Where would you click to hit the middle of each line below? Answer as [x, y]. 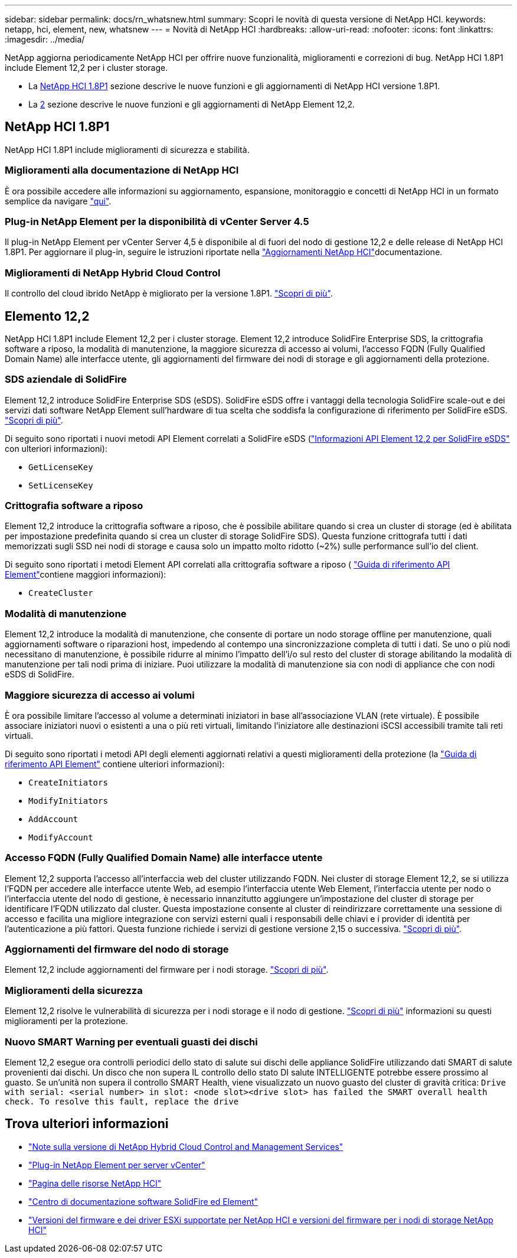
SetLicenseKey [61, 485]
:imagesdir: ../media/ [45, 39]
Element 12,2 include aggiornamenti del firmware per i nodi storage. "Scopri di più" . [167, 970]
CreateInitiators [68, 782]
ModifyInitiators [68, 801]
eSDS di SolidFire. [40, 674]
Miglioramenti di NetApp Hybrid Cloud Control [113, 273]
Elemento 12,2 [47, 316]
